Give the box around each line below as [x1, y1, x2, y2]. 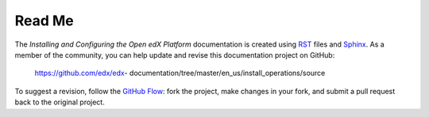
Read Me [14, 12, 75, 29]
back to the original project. [14, 97, 105, 107]
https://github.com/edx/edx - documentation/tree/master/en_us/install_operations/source [34, 68, 326, 78]
